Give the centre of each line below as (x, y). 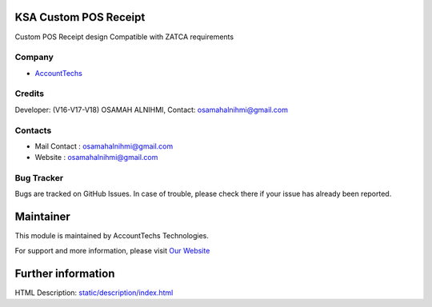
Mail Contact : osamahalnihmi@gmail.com (104, 146)
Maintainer (43, 217)
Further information (65, 273)
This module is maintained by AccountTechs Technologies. (112, 236)
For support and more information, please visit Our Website (112, 250)
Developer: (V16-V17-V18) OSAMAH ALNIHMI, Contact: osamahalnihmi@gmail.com (151, 110)
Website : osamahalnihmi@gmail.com (96, 157)
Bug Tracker (39, 178)
